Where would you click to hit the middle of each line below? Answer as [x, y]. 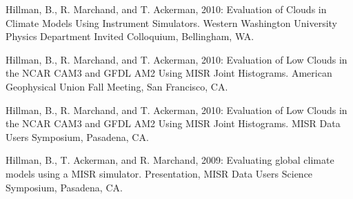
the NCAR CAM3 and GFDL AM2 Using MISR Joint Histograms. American [169, 73]
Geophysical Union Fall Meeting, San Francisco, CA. [117, 86]
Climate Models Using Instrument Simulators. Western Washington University [171, 22]
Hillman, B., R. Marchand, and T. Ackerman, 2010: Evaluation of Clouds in [166, 9]
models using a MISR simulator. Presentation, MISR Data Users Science [159, 173]
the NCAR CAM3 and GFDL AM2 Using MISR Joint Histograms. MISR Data [173, 123]
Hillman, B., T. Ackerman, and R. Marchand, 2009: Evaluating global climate [170, 160]
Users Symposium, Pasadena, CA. [77, 136]
